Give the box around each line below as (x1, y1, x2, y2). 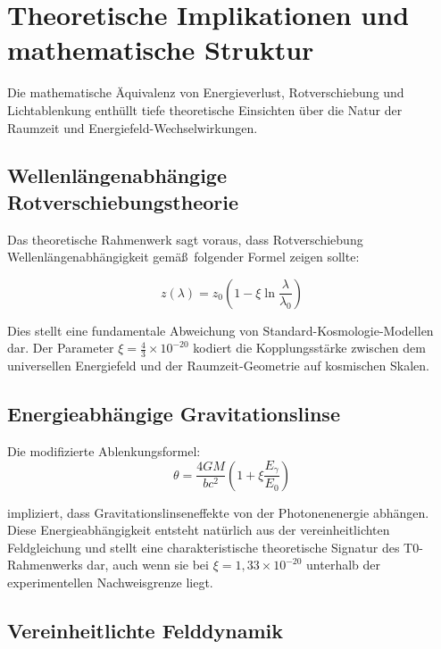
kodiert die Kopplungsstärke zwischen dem (193, 338, 426, 357)
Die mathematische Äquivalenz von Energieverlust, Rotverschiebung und (7, 83, 404, 102)
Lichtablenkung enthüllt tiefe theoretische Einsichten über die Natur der (7, 100, 403, 119)
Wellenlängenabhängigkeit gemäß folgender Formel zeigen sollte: (7, 247, 360, 266)
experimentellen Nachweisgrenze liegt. (7, 573, 213, 592)
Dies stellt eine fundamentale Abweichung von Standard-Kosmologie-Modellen (7, 320, 434, 339)
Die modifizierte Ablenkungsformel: (7, 442, 201, 461)
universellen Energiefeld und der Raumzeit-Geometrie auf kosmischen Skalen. (7, 356, 429, 375)
